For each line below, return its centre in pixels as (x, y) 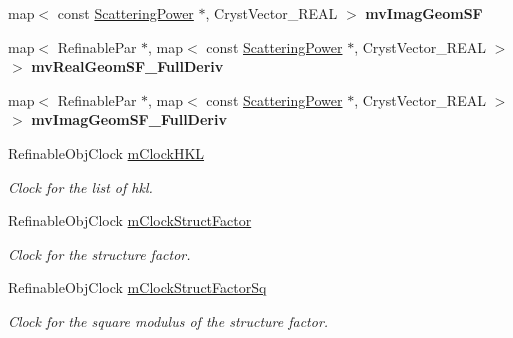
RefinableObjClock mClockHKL (106, 152)
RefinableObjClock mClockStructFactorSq (137, 287)
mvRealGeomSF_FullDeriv (127, 66)
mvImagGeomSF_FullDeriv (129, 119)
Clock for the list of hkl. (80, 186)
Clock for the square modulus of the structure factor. (168, 320)
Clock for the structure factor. (99, 253)
